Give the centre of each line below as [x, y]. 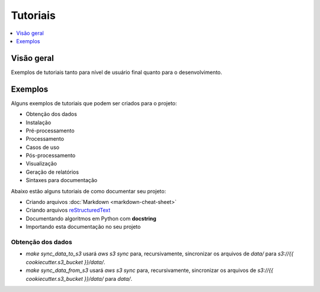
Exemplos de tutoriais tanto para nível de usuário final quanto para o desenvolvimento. [116, 72]
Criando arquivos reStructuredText [68, 210]
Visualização [41, 164]
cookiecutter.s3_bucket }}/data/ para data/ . [79, 278]
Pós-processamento [51, 155]
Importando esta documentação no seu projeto [83, 227]
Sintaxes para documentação [62, 180]
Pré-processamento [50, 131]
